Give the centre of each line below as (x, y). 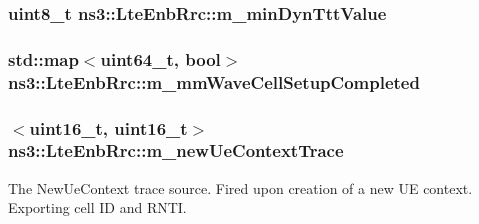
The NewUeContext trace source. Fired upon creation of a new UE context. (240, 187)
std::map (43, 58)
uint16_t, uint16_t (108, 127)
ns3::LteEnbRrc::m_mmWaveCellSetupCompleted (214, 81)
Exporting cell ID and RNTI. (97, 207)
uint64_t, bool (160, 58)
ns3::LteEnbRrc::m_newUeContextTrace (176, 150)
